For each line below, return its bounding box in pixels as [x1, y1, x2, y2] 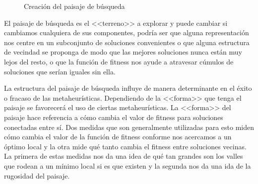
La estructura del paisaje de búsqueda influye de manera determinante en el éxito [4, 83, 252, 93]
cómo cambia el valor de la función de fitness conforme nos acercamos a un [4, 131, 232, 142]
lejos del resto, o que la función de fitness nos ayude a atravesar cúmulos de [4, 56, 234, 66]
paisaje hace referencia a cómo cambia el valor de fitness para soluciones [4, 112, 223, 122]
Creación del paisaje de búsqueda [24, 1, 125, 11]
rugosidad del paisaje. [4, 170, 70, 181]
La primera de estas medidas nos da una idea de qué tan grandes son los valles [4, 151, 243, 161]
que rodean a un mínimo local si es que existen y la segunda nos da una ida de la [4, 160, 251, 171]
